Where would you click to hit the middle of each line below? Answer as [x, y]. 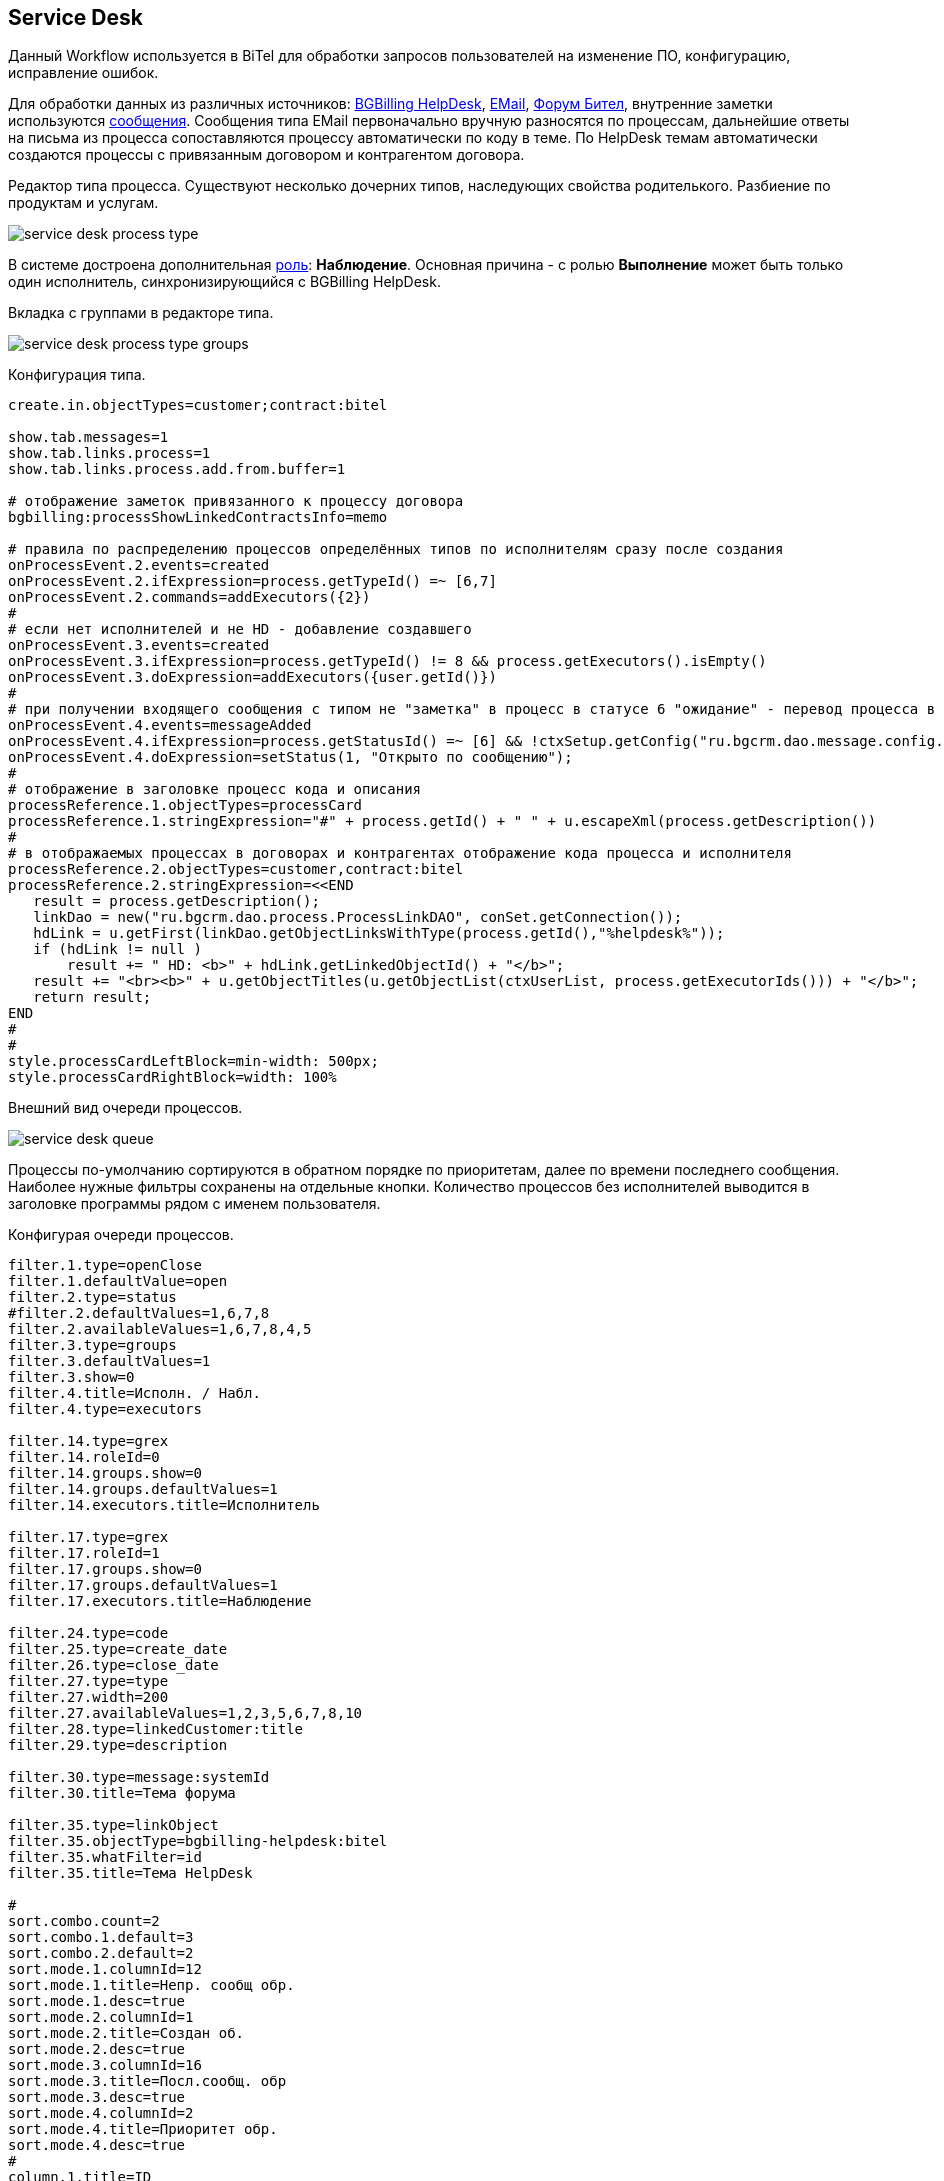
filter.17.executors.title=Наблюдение [160, 1601]
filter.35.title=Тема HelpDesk [130, 1873]
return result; [92, 997]
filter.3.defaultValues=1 [109, 1361]
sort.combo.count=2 [84, 1921]
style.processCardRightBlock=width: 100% [172, 1077]
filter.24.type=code [88, 1633]
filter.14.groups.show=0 [105, 1473]
